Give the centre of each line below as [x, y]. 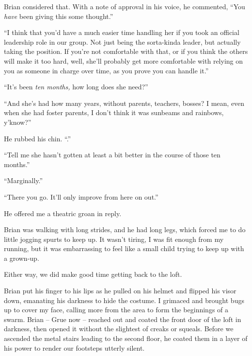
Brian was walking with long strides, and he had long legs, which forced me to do [125, 229]
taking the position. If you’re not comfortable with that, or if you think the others [126, 51]
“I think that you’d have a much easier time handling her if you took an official [122, 32]
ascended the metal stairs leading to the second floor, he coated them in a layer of [126, 338]
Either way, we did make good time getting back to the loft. [93, 274]
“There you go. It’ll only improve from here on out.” [81, 196]
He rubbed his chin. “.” [38, 138]
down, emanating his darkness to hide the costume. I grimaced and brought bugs [124, 300]
